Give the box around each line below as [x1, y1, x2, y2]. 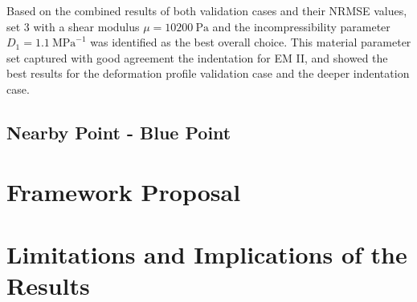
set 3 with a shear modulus [6, 18, 140, 34]
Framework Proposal [6, 175, 241, 207]
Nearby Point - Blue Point [6, 119, 231, 144]
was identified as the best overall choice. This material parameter [90, 34, 411, 50]
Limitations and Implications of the [6, 237, 407, 270]
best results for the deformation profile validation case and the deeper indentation [6, 65, 410, 82]
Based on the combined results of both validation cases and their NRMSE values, [6, 2, 407, 18]
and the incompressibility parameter [212, 18, 390, 34]
